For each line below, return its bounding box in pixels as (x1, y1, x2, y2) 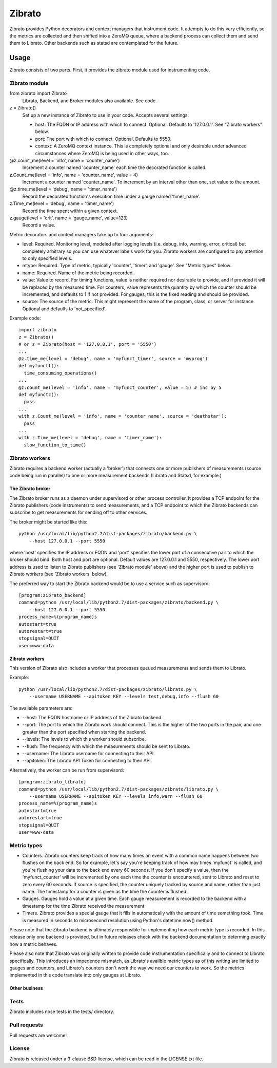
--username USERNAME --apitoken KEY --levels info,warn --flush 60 (29, 793, 203, 799)
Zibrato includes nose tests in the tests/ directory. (9, 1008, 115, 1015)
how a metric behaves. (9, 941, 58, 947)
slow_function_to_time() (24, 442, 87, 448)
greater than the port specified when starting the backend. (22, 728, 146, 735)
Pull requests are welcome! (9, 1032, 67, 1038)
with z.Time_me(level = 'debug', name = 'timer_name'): (18, 435, 162, 441)
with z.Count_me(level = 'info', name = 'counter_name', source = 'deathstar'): (18, 414, 227, 419)
